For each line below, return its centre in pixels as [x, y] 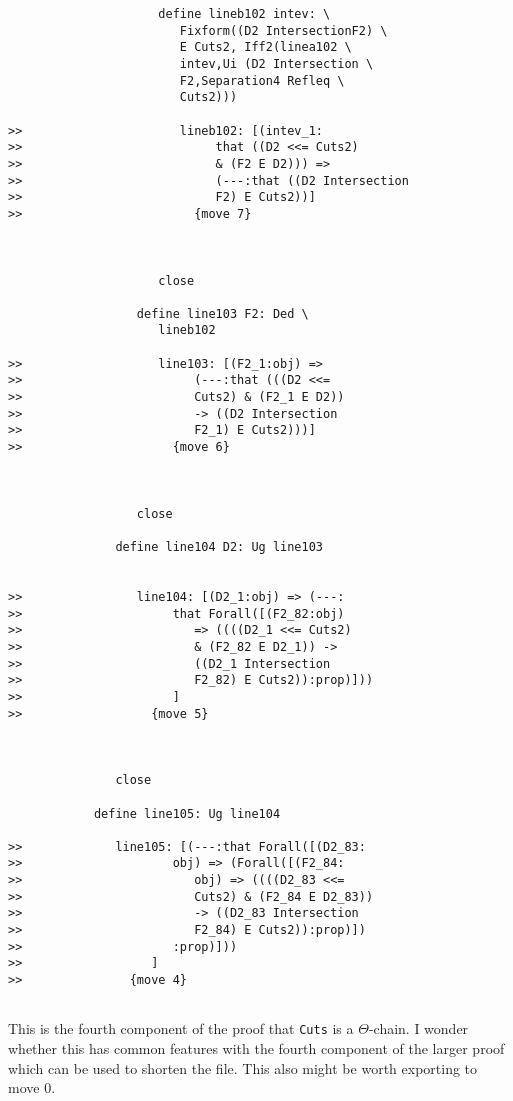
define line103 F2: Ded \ [222, 313]
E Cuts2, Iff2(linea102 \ [265, 47]
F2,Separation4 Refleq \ [262, 80]
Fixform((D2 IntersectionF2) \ [283, 30]
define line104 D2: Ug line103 [219, 547]
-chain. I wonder [418, 1028]
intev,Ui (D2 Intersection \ [276, 63]
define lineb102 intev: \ [244, 14]
